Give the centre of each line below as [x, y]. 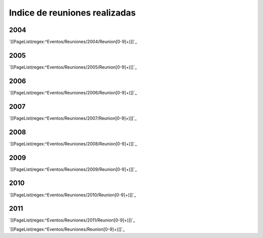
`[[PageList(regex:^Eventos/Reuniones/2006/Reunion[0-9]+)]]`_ [73, 92]
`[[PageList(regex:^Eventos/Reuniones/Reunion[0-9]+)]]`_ [67, 229]
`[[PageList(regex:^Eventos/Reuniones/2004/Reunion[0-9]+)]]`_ [73, 42]
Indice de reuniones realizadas [72, 13]
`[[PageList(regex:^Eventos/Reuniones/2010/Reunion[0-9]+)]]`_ [73, 195]
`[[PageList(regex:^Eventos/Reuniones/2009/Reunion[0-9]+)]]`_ [73, 169]
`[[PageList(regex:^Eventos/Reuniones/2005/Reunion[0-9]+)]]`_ [73, 67]
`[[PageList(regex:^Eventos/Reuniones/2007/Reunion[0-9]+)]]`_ [73, 118]
